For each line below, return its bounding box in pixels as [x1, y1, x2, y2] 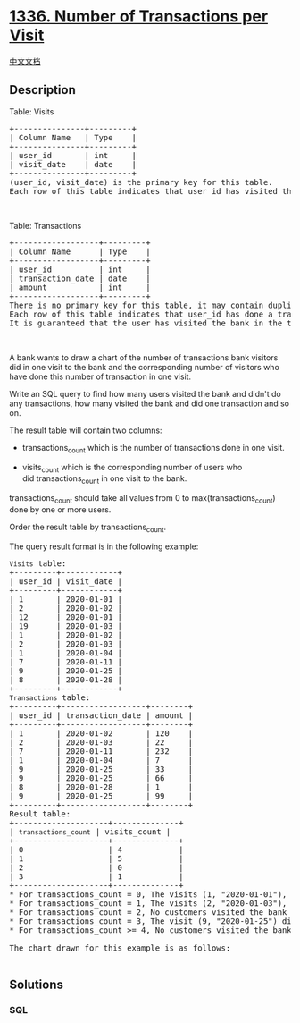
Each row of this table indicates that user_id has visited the [9, 186, 297, 196]
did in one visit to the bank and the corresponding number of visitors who [9, 361, 279, 372]
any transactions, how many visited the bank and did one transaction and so [9, 398, 290, 409]
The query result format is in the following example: [9, 541, 199, 552]
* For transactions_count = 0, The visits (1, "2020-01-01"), [9, 889, 287, 900]
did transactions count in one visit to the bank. [21, 473, 187, 486]
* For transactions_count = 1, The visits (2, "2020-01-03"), [9, 898, 287, 909]
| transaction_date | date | [9, 273, 151, 283]
